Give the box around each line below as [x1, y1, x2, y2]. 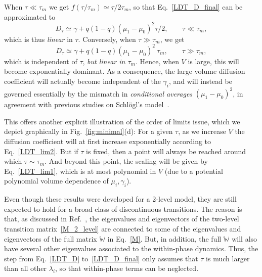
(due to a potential [164, 165, 223, 176]
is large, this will [188, 56, 239, 66]
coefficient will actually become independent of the [4, 75, 161, 86]
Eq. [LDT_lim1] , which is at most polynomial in [4, 165, 156, 176]
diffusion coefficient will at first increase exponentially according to [4, 136, 211, 147]
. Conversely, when [78, 33, 136, 44]
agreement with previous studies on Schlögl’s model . [4, 99, 169, 110]
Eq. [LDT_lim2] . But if [4, 146, 78, 156]
